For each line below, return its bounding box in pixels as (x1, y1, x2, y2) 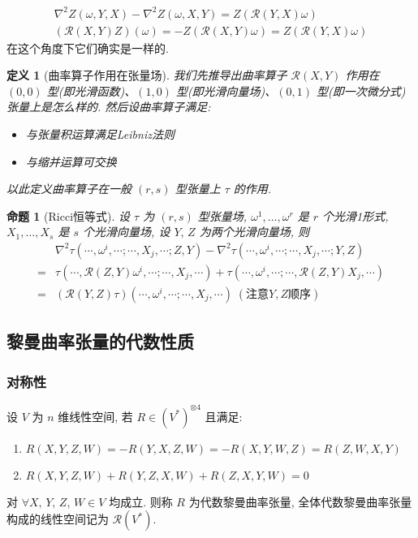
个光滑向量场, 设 (83, 223, 170, 240)
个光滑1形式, (322, 207, 389, 224)
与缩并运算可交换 (25, 153, 117, 170)
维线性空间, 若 (58, 407, 133, 424)
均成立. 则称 (109, 493, 173, 510)
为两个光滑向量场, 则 (199, 223, 309, 240)
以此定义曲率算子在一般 (6, 180, 131, 197)
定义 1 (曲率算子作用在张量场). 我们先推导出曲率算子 (6, 67, 287, 84)
